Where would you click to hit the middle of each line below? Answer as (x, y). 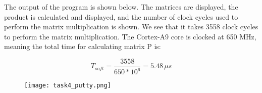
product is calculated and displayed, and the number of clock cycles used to (121, 16)
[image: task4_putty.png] (68, 86)
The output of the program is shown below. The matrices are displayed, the (121, 7)
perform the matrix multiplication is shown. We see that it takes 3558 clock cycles (131, 27)
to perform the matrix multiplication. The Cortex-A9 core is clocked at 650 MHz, (130, 36)
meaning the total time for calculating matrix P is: (83, 46)
